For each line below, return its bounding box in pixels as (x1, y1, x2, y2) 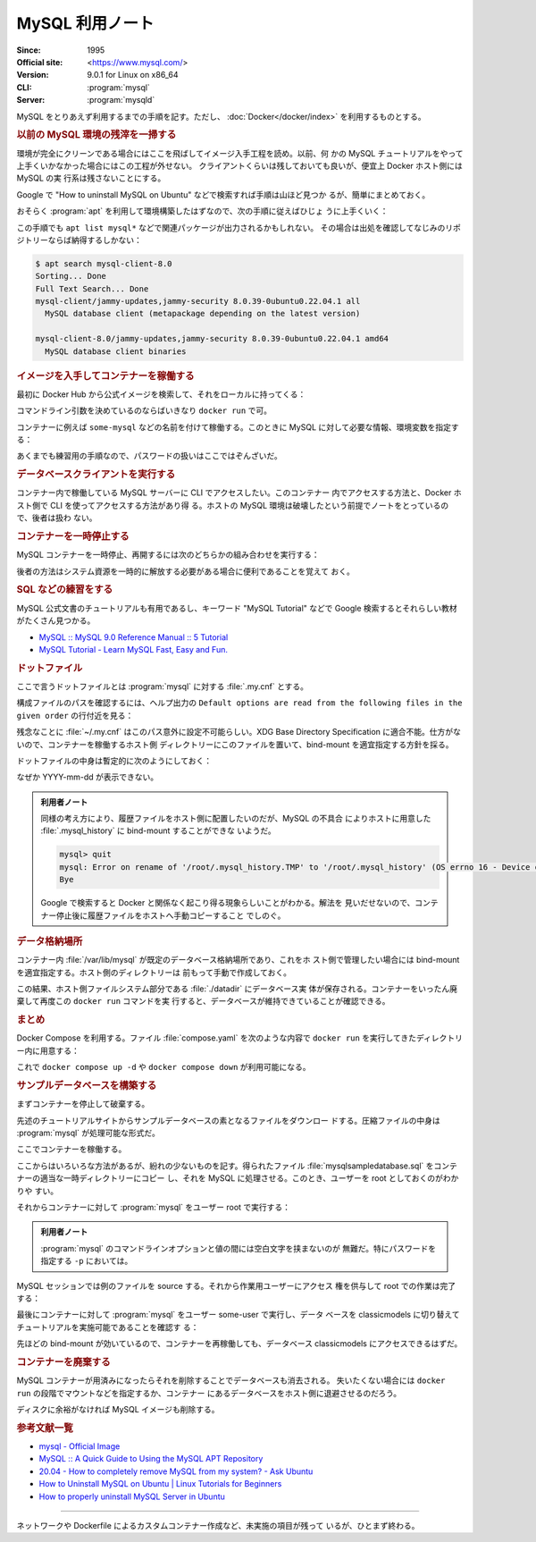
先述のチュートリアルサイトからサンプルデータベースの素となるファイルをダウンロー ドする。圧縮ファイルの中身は (16, 1115, 441, 1125)
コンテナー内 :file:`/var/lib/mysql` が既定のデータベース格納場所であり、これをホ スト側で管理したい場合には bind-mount (16, 955, 460, 965)
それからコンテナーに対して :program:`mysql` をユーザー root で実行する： (16, 1202, 290, 1213)
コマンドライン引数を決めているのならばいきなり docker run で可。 (16, 405, 272, 416)
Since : (16, 45, 41, 55)
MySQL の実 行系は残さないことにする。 (16, 173, 166, 183)
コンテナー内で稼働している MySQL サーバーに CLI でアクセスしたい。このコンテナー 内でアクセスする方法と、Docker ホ (16, 487, 462, 498)
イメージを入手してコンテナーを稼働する (16, 369, 196, 382)
